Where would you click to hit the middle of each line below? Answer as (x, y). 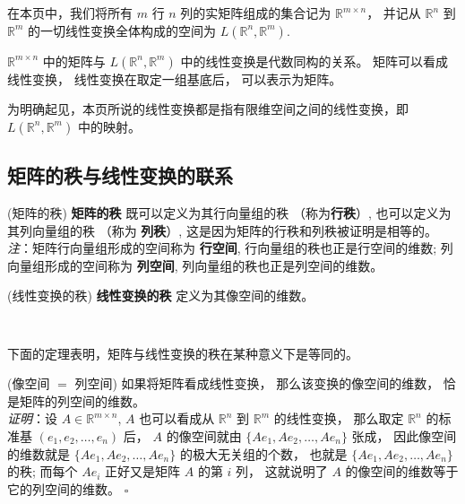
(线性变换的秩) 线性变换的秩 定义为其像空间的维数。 (161, 295)
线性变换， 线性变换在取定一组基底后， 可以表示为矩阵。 (175, 78)
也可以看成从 (177, 418)
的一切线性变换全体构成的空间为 (122, 30)
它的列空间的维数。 (64, 488)
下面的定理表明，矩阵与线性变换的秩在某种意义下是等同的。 (183, 353)
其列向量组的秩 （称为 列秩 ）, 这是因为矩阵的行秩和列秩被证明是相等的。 (222, 230)
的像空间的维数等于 (402, 471)
